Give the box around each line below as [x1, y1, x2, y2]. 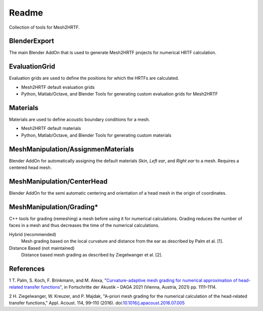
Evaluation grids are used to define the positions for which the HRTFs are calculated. [9, 75, 179, 81]
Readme [9, 7, 43, 18]
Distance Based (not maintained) [9, 245, 75, 251]
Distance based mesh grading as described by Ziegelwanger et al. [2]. [21, 252, 163, 257]
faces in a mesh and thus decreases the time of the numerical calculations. [9, 222, 160, 228]
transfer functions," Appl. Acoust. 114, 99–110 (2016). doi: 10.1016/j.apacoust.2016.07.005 [9, 300, 185, 306]
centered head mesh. [9, 165, 52, 170]
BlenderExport [9, 37, 55, 45]
